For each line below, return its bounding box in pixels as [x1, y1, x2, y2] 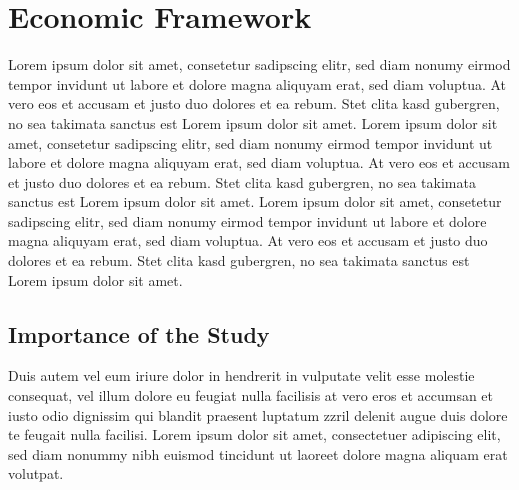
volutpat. [8, 463, 64, 484]
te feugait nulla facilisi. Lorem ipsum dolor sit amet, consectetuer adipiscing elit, [8, 424, 501, 445]
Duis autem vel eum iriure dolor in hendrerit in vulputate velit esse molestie [8, 365, 475, 386]
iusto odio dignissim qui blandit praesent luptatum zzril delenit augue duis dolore [8, 404, 508, 425]
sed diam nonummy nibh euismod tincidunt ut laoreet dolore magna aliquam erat [8, 443, 508, 464]
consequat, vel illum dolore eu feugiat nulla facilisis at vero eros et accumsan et [8, 385, 494, 406]
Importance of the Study [8, 318, 270, 349]
